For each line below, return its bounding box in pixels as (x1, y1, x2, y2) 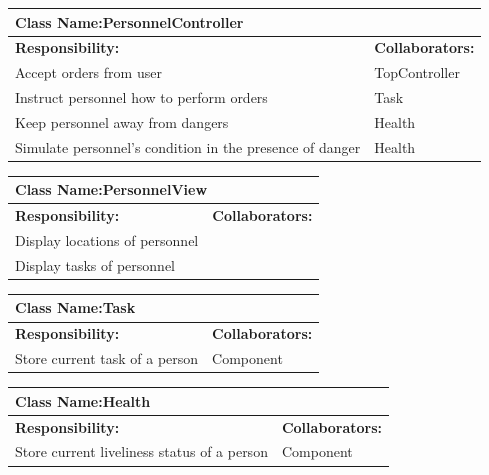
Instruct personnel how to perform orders (15, 87, 268, 108)
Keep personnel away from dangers (15, 111, 229, 132)
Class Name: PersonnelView (15, 179, 208, 200)
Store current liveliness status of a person (15, 441, 268, 462)
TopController (374, 62, 460, 83)
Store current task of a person (15, 348, 199, 369)
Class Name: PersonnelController (15, 11, 244, 32)
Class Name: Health (15, 390, 151, 411)
